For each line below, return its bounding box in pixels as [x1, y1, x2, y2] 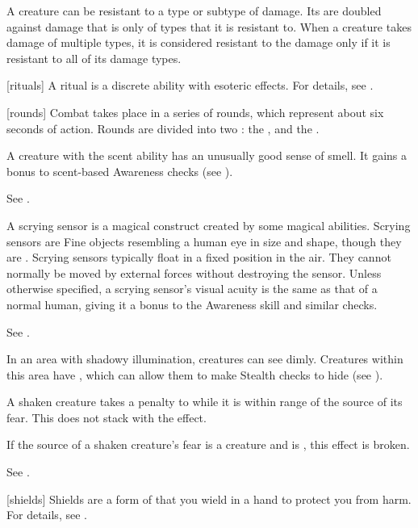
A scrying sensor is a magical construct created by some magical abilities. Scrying [6, 216, 411, 233]
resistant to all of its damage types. [6, 49, 182, 66]
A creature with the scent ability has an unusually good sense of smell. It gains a [6, 147, 408, 164]
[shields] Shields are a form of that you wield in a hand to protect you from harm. [6, 490, 412, 507]
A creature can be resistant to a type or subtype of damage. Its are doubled [6, 2, 382, 19]
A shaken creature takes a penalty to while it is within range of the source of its [6, 393, 403, 410]
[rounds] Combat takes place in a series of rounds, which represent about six [6, 103, 384, 120]
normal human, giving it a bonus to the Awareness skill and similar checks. [6, 295, 378, 312]
